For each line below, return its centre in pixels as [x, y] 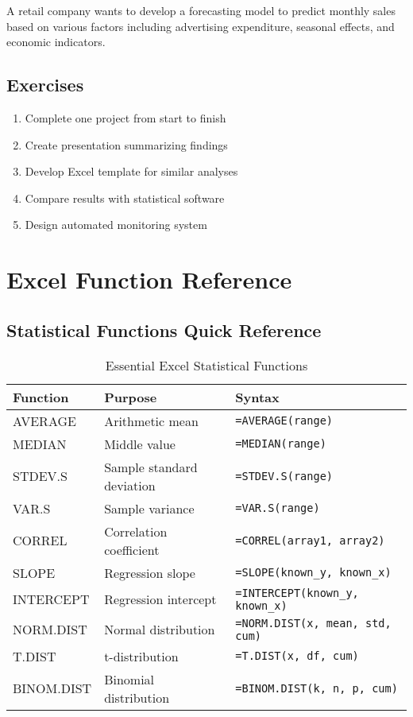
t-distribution [141, 656]
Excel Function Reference [149, 279]
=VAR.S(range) [278, 508]
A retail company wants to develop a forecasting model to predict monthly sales [201, 10]
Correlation [136, 531]
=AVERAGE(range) [284, 421]
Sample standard [151, 467]
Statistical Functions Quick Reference [164, 329]
